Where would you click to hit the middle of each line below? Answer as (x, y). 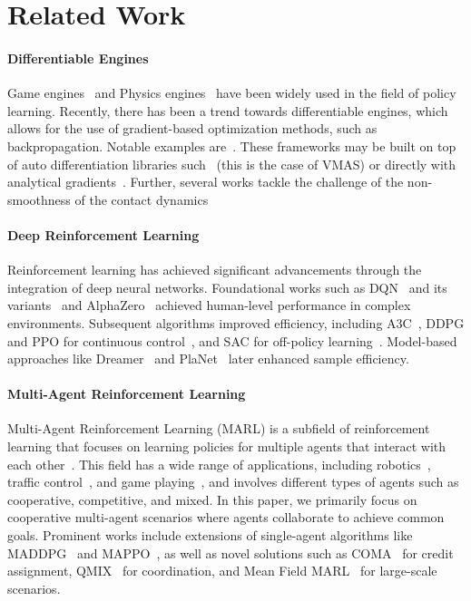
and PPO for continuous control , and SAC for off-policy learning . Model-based (232, 340)
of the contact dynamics (142, 199)
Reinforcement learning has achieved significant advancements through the (215, 270)
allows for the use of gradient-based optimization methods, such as (192, 128)
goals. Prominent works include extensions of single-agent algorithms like (210, 535)
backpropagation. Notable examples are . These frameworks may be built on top (232, 145)
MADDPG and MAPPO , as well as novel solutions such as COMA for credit (231, 553)
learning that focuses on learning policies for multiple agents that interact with (227, 446)
